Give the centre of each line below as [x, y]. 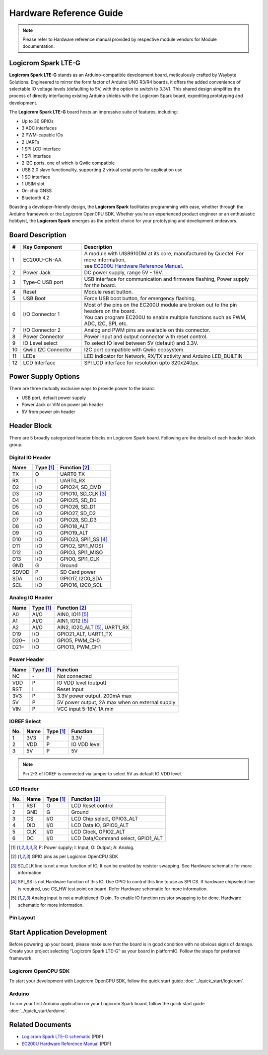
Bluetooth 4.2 [35, 198]
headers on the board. [110, 311]
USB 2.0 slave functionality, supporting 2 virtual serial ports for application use [102, 170]
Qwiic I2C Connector [47, 349]
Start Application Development [58, 932]
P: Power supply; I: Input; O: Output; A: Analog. [86, 847]
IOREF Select [25, 721]
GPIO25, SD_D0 [78, 500]
